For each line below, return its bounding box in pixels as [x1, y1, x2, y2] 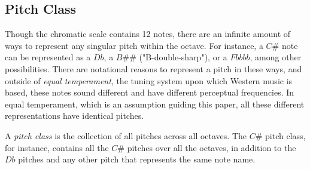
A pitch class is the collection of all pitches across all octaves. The [5, 129, 247, 142]
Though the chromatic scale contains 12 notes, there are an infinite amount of [5, 27, 291, 40]
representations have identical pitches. [5, 109, 144, 122]
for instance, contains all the [5, 141, 109, 153]
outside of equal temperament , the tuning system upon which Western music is [5, 74, 293, 87]
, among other [250, 51, 302, 63]
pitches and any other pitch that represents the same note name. [18, 153, 256, 165]
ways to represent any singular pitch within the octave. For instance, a [5, 39, 263, 51]
